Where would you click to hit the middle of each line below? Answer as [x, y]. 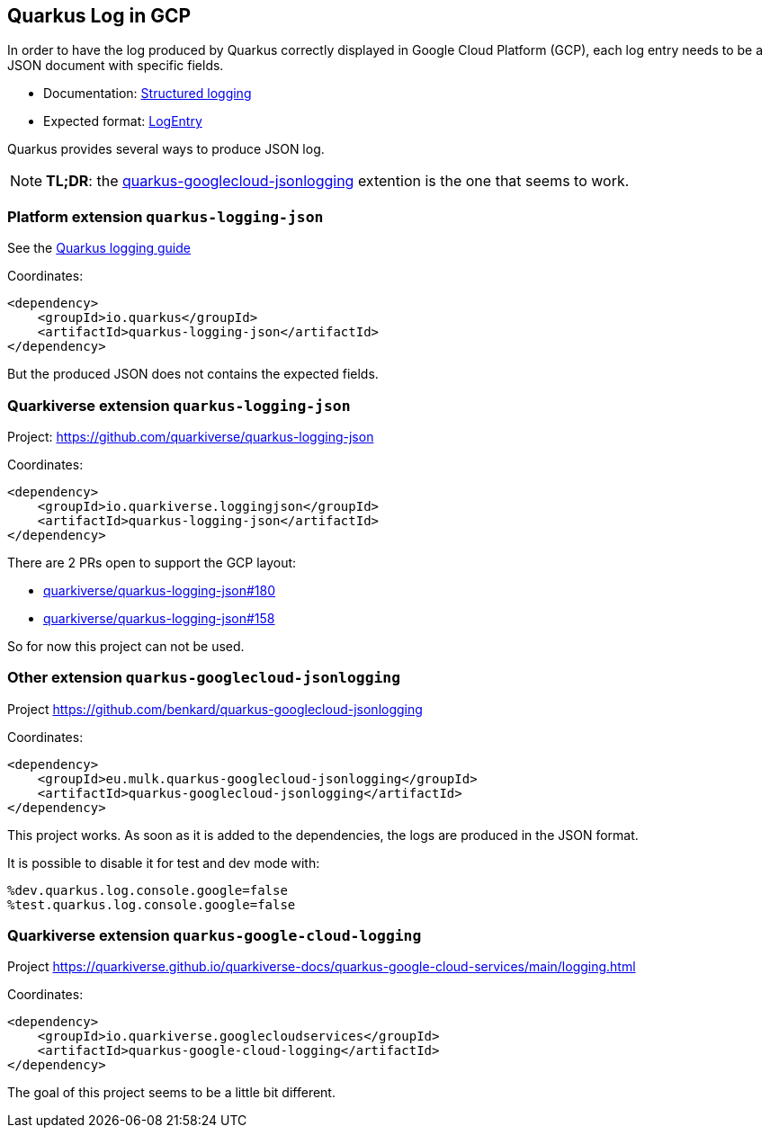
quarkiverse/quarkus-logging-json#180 [160, 590]
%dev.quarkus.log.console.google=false [148, 890]
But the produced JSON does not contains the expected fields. [193, 374]
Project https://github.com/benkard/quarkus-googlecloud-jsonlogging [215, 709]
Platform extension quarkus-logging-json [166, 216]
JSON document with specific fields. [116, 66]
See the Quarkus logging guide [99, 248]
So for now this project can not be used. [126, 646]
